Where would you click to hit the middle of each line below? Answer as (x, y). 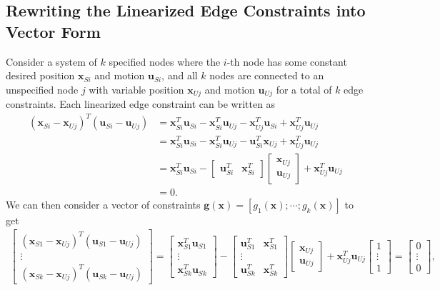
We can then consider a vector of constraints (103, 204)
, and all (180, 75)
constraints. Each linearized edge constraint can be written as (141, 104)
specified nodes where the (165, 61)
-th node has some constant (287, 61)
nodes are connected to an (267, 75)
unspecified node (42, 89)
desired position (40, 75)
